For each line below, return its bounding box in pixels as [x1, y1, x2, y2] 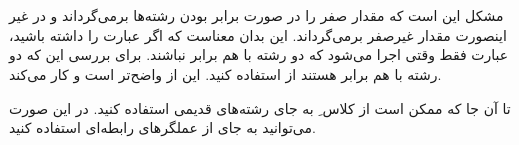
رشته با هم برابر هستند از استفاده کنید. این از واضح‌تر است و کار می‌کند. [9, 63, 442, 84]
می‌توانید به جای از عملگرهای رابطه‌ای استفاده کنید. [9, 117, 316, 138]
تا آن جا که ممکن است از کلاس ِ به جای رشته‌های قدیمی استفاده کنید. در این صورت [9, 97, 511, 118]
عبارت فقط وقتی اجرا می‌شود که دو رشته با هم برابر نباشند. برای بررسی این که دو [9, 44, 509, 65]
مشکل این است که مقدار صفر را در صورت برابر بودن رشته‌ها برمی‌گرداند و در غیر [9, 5, 504, 26]
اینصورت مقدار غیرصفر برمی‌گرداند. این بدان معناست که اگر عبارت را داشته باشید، [9, 24, 507, 45]
